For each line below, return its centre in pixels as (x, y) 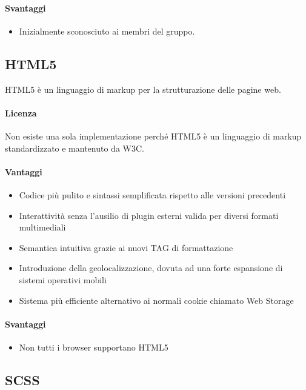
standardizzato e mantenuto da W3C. (75, 148)
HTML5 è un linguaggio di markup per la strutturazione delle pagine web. (143, 89)
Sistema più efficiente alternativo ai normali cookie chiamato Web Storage (156, 300)
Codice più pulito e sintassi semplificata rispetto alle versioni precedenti (152, 194)
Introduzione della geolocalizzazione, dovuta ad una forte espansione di (151, 268)
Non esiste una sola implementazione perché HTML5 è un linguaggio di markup (153, 136)
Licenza (21, 113)
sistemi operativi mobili (63, 279)
